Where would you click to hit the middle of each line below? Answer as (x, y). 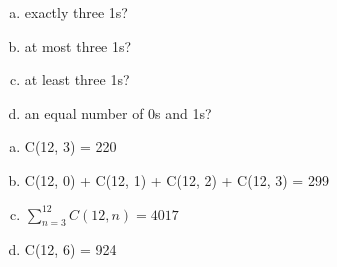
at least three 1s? (77, 79)
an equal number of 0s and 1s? (118, 112)
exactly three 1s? (76, 12)
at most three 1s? (78, 45)
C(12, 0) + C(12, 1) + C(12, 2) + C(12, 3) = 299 (176, 179)
